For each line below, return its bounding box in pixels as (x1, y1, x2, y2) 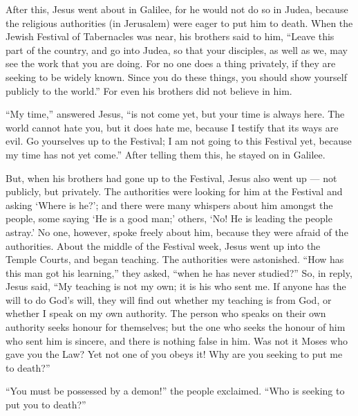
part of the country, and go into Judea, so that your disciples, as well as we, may (6, 42, 348, 57)
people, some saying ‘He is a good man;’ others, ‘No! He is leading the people (6, 211, 332, 226)
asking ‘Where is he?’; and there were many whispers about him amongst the (6, 197, 333, 212)
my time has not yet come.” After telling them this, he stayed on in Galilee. (6, 147, 326, 161)
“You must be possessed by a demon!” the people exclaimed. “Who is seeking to (6, 383, 345, 398)
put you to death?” (6, 397, 86, 412)
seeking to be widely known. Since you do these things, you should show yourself (6, 69, 348, 84)
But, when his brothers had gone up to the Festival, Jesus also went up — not (6, 170, 337, 185)
